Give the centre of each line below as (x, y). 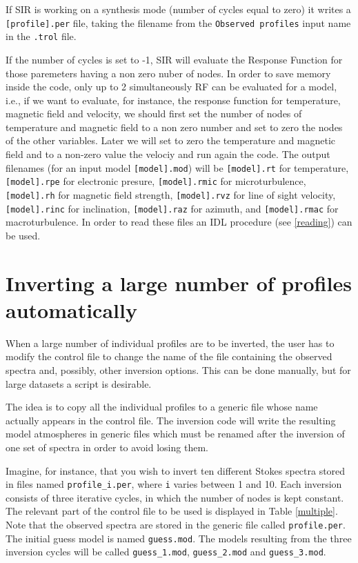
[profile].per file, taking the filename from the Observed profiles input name (178, 22)
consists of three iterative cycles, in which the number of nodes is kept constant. (175, 497)
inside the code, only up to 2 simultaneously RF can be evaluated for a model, (171, 87)
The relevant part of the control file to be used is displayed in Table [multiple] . (172, 511)
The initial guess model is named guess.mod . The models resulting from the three (179, 538)
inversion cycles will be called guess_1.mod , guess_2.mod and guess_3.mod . (166, 552)
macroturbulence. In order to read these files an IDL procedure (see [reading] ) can (179, 222)
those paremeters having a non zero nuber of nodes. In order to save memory (168, 73)
